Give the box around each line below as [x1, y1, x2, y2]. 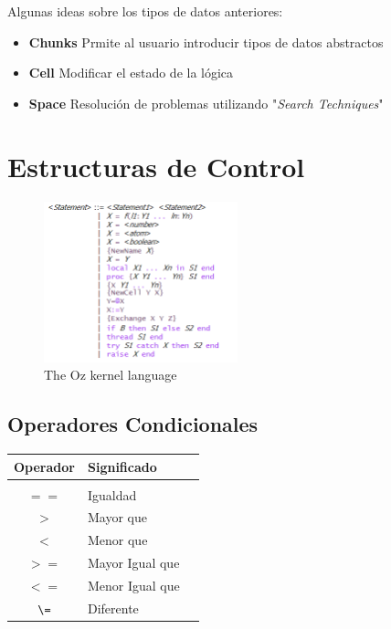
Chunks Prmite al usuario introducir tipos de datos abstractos [28, 32, 384, 51]
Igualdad [87, 485, 137, 504]
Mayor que [87, 508, 147, 527]
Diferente [87, 598, 139, 617]
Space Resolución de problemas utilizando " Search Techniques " [28, 93, 384, 112]
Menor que [87, 530, 148, 550]
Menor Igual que [87, 576, 180, 595]
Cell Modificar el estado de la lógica [28, 63, 234, 82]
